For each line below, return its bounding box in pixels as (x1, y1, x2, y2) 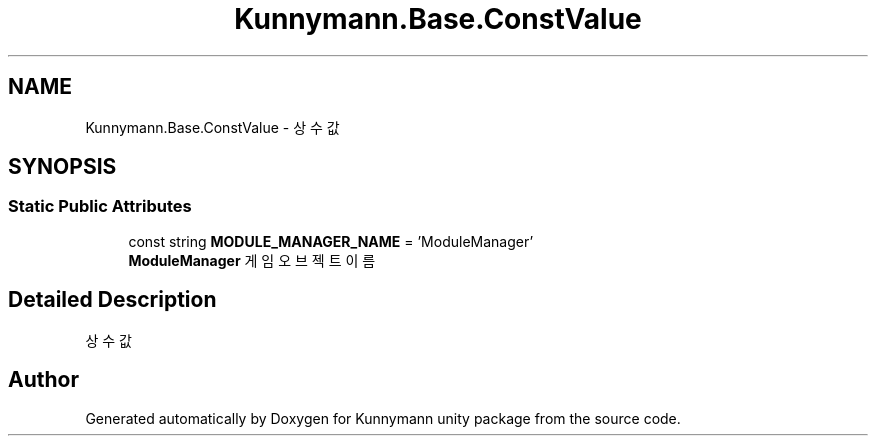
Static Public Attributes (8, 196, 192, 217)
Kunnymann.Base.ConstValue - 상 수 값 (85, 118, 340, 136)
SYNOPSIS (8, 154, 117, 180)
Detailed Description (8, 287, 217, 313)
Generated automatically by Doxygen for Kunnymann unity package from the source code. (85, 409, 681, 427)
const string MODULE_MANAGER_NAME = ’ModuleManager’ (128, 232, 534, 250)
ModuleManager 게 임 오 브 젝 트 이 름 (128, 251, 376, 269)
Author (8, 367, 79, 393)
